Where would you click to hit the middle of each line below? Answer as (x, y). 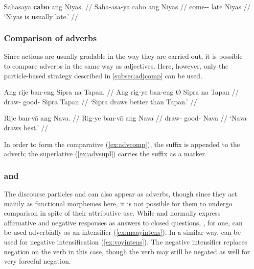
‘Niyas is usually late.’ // (41, 16)
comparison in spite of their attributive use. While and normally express (112, 213)
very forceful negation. (37, 261)
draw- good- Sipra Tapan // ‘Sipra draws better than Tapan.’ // (101, 101)
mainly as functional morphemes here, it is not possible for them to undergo (118, 203)
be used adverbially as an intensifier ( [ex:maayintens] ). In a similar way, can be (122, 232)
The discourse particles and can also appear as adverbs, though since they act (121, 193)
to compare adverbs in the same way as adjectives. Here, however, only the (116, 66)
